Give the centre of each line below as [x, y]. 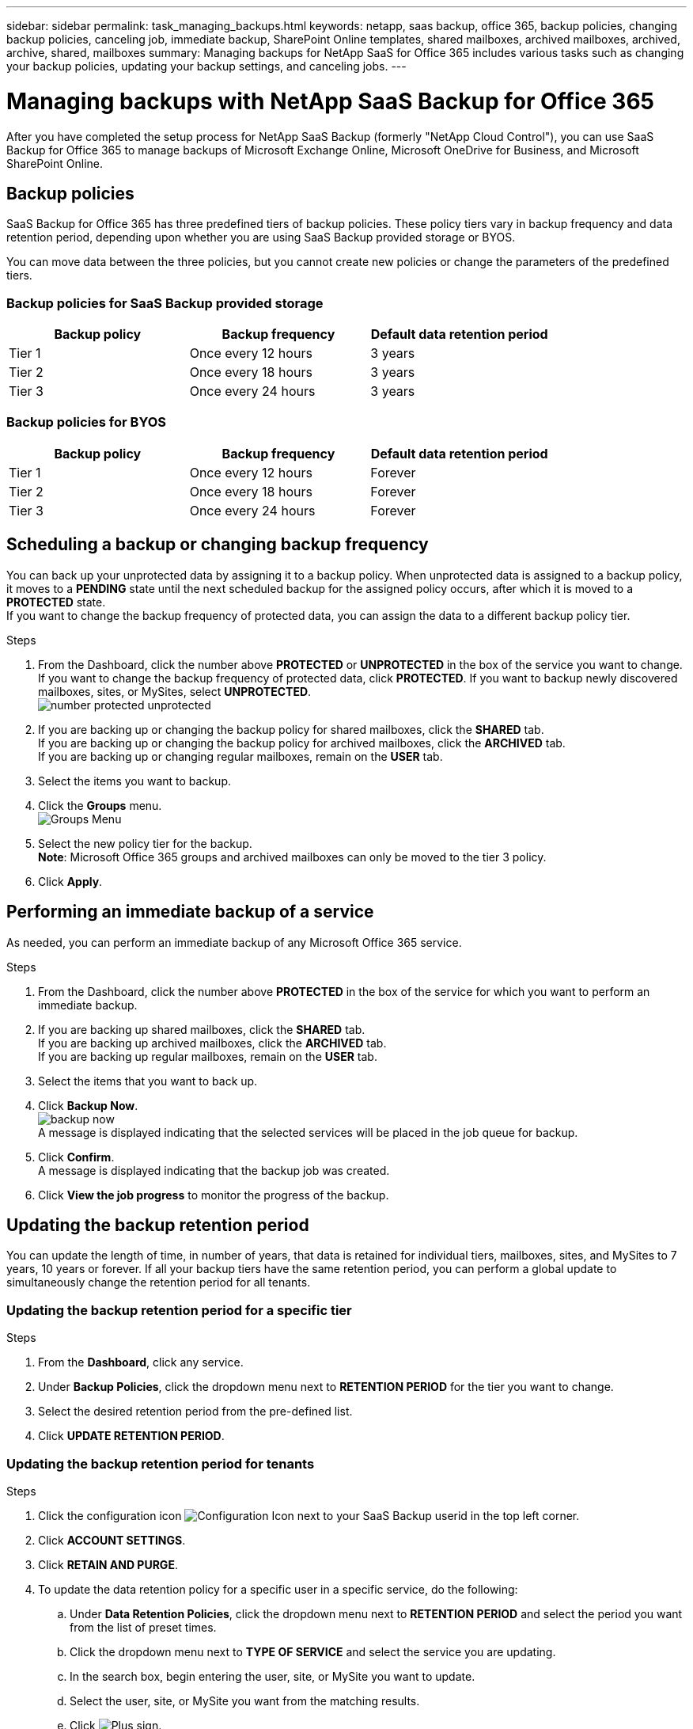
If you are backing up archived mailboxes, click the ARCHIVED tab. [212, 1043]
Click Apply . [70, 881]
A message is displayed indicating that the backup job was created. [214, 1170]
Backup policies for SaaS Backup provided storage [165, 303]
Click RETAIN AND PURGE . [108, 1564]
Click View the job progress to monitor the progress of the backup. [214, 1195]
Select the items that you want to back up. [148, 1081]
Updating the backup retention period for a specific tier [179, 1310]
